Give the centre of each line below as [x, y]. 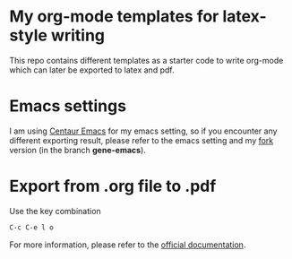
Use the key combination [55, 211]
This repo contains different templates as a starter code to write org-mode [146, 60]
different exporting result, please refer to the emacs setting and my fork [142, 140]
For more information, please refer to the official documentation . [128, 245]
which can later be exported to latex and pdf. [92, 70]
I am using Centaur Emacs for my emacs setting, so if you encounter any [143, 131]
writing [78, 35]
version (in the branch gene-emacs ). [77, 150]
